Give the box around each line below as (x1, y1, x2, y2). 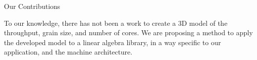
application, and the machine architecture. (4, 47, 133, 57)
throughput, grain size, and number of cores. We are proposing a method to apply (4, 27, 253, 38)
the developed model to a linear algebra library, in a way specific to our (4, 37, 221, 47)
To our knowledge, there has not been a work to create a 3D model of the (4, 17, 228, 28)
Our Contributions (4, 1, 60, 11)
